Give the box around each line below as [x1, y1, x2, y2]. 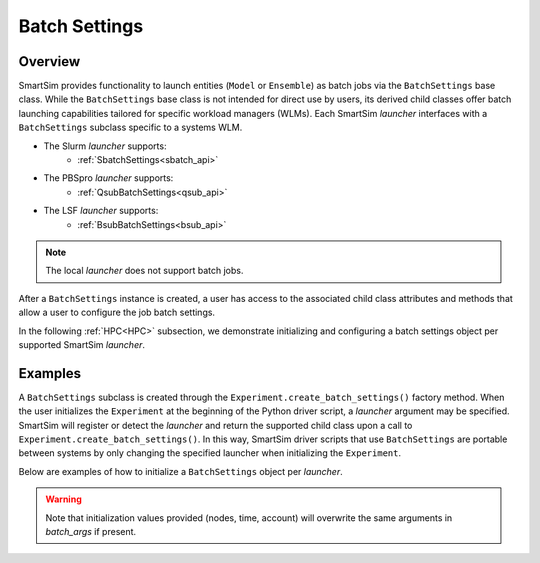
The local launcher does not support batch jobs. [45, 265, 244, 277]
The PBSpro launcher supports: [43, 172, 174, 184]
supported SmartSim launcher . [18, 338, 145, 350]
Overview [18, 53, 81, 70]
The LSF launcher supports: [43, 205, 159, 217]
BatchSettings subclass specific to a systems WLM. [18, 121, 243, 134]
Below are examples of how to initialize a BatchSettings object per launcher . [18, 465, 344, 477]
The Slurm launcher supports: [43, 140, 167, 152]
